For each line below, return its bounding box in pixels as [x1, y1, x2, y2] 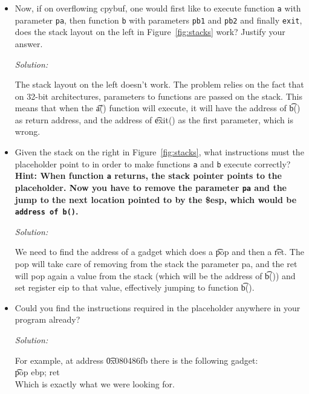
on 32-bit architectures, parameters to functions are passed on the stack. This [15, 89, 302, 102]
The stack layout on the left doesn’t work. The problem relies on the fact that [15, 78, 304, 91]
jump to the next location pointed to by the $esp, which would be [15, 193, 297, 205]
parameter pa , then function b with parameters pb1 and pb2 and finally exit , [15, 13, 302, 26]
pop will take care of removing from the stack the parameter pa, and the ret [15, 257, 298, 270]
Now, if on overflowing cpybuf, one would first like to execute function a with [15, 2, 301, 14]
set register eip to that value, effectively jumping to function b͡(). [15, 281, 255, 294]
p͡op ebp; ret [15, 366, 60, 378]
